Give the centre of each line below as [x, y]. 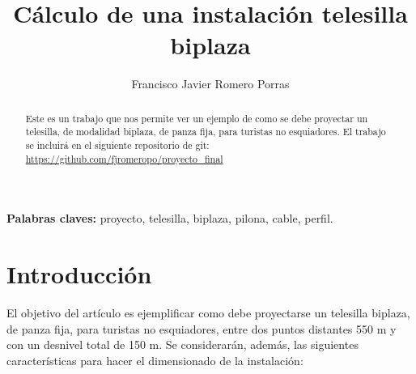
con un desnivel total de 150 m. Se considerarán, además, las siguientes [183, 344]
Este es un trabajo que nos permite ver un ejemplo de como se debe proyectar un [197, 118]
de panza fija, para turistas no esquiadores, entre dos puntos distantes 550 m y [202, 328]
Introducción [79, 274]
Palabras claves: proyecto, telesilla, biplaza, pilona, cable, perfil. [170, 218]
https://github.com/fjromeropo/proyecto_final [124, 158]
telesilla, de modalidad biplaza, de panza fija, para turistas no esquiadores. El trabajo [206, 132]
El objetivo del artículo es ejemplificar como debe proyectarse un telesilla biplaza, [208, 313]
